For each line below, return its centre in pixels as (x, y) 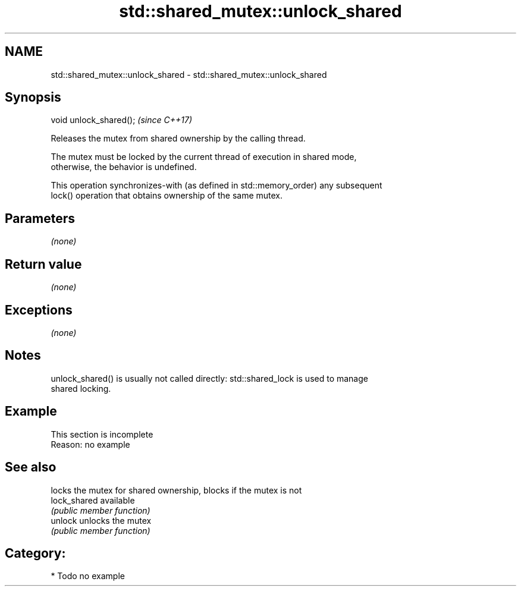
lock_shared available (93, 500)
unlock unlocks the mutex (101, 520)
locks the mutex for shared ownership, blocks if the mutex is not (176, 490)
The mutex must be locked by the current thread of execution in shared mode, (204, 157)
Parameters (40, 218)
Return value (43, 264)
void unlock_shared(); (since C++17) (122, 120)
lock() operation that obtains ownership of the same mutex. (167, 196)
